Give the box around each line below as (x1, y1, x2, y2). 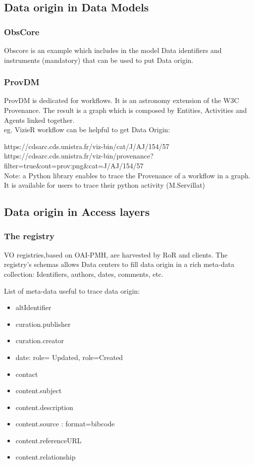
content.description (15, 402, 73, 412)
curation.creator (15, 335, 64, 346)
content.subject (15, 385, 62, 396)
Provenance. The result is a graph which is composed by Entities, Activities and (4, 105, 247, 115)
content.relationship (15, 452, 76, 462)
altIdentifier (15, 302, 51, 312)
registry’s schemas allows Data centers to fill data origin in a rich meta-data (4, 259, 235, 269)
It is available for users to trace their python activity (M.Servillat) (4, 180, 205, 190)
